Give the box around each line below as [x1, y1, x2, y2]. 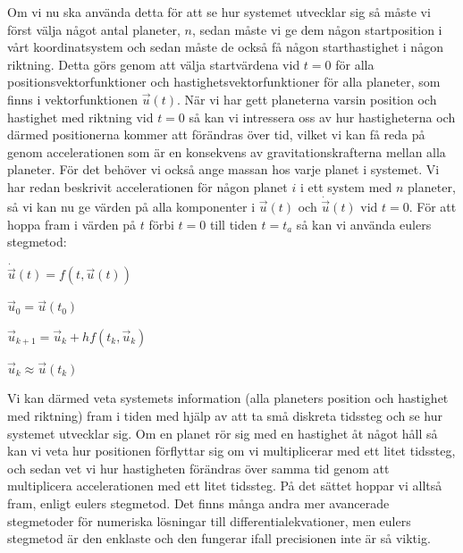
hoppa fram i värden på [7, 214, 136, 233]
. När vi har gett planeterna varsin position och [176, 89, 437, 108]
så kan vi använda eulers [296, 214, 432, 233]
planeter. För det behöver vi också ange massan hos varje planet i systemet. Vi [7, 160, 440, 179]
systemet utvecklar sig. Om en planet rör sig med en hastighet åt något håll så [7, 423, 438, 442]
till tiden [209, 214, 257, 233]
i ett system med [299, 177, 392, 196]
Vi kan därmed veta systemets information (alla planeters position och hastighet [7, 389, 449, 407]
